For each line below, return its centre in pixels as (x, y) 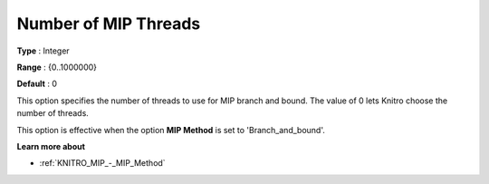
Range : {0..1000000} (57, 67)
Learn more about (51, 146)
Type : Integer (43, 51)
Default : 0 (37, 84)
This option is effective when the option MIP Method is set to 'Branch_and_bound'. (171, 130)
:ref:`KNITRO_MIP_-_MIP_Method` (103, 163)
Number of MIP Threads (109, 24)
